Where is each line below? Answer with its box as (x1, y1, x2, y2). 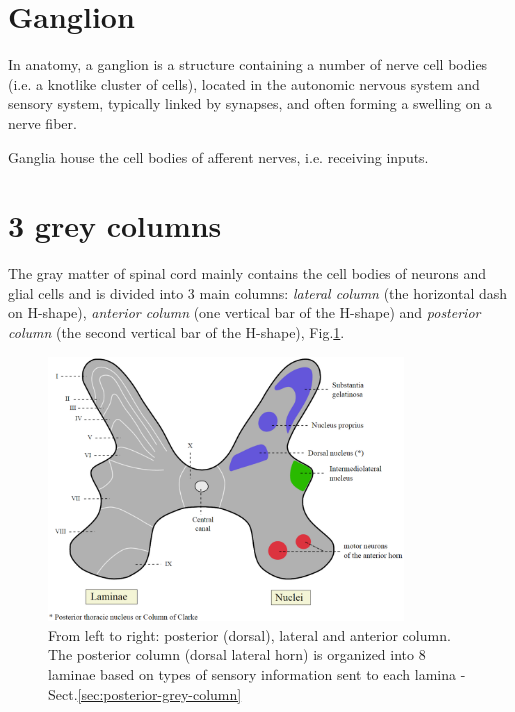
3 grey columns (8, 205, 222, 246)
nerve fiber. (8, 112, 77, 133)
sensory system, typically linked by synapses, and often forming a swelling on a (8, 93, 493, 114)
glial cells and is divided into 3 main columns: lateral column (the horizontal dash (8, 282, 508, 303)
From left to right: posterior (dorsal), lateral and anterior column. (48, 624, 451, 645)
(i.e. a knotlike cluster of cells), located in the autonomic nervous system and (8, 73, 480, 94)
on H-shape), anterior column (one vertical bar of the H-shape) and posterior (8, 302, 481, 323)
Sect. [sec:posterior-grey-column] (48, 683, 242, 704)
